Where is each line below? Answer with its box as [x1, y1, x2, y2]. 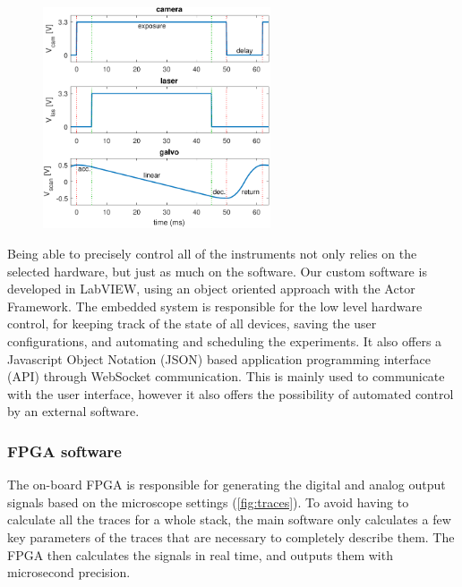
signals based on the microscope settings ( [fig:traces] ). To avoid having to [7, 492, 409, 511]
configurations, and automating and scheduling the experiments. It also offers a [7, 331, 442, 350]
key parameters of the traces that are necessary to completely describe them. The [7, 527, 455, 546]
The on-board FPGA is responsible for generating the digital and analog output [7, 475, 446, 494]
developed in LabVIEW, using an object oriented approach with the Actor [7, 279, 415, 298]
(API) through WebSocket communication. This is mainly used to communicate [7, 367, 445, 386]
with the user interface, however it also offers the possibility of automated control [7, 384, 454, 403]
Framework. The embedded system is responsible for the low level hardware [7, 296, 423, 315]
